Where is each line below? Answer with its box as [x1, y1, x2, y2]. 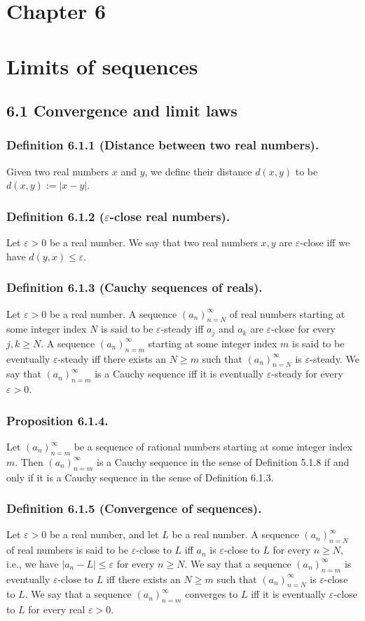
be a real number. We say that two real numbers [49, 235, 258, 250]
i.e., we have [6, 556, 59, 570]
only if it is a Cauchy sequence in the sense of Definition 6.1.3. [6, 469, 274, 484]
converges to [185, 587, 238, 601]
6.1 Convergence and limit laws [6, 100, 237, 121]
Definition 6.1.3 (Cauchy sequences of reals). [6, 279, 263, 296]
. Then [15, 454, 43, 469]
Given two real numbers [6, 163, 109, 178]
